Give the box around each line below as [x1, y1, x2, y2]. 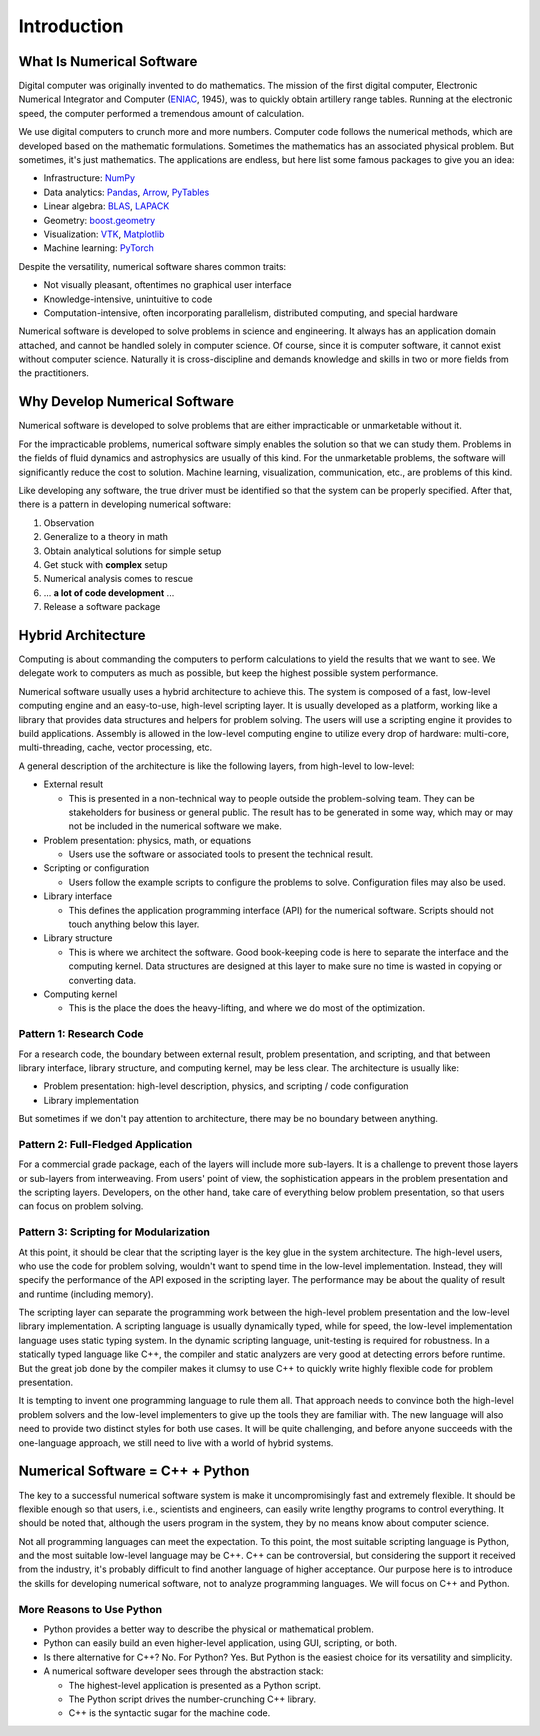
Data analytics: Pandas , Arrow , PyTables [43, 186, 210, 198]
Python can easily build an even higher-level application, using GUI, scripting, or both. [43, 1637, 398, 1649]
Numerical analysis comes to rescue [43, 573, 194, 585]
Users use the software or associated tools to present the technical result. [68, 848, 374, 860]
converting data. [68, 974, 137, 986]
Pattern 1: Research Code [18, 1027, 144, 1041]
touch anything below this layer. [68, 918, 200, 930]
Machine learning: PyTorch [43, 242, 155, 254]
